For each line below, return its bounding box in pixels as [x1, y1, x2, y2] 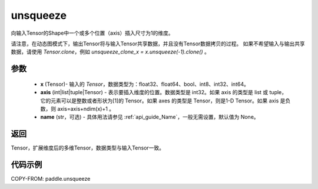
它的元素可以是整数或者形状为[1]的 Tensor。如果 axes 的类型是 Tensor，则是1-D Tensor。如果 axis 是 [40, 97, 286, 104]
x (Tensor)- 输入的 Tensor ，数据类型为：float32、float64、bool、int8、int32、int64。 [40, 80, 250, 88]
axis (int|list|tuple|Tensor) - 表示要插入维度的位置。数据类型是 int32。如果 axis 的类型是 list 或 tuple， [40, 89, 287, 96]
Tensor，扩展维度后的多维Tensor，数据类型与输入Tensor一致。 [11, 144, 165, 151]
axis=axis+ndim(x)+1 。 [57, 105, 115, 112]
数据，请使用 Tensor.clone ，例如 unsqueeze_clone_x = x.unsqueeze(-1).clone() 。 [11, 48, 210, 55]
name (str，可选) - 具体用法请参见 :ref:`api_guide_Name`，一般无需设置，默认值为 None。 [40, 114, 259, 121]
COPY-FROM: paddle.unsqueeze [11, 175, 91, 183]
